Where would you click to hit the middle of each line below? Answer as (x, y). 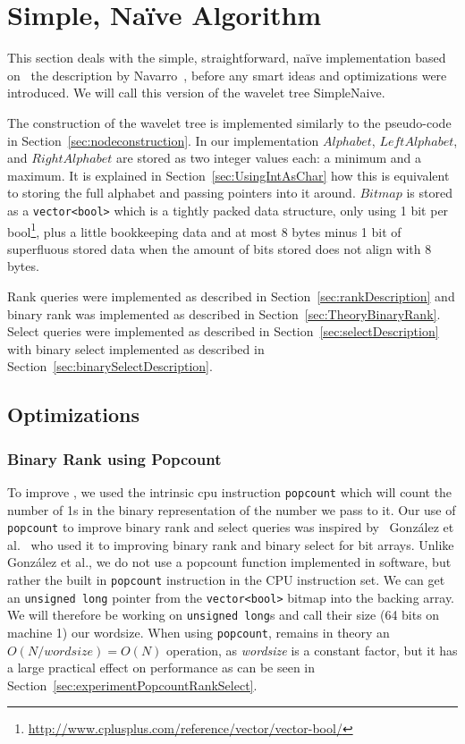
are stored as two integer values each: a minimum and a (269, 158)
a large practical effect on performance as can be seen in (161, 668)
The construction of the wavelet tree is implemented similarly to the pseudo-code (229, 122)
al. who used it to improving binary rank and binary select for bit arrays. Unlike (231, 544)
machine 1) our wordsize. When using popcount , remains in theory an (199, 632)
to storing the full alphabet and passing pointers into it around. (182, 193)
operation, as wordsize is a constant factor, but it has (312, 650)
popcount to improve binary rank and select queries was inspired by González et (231, 527)
